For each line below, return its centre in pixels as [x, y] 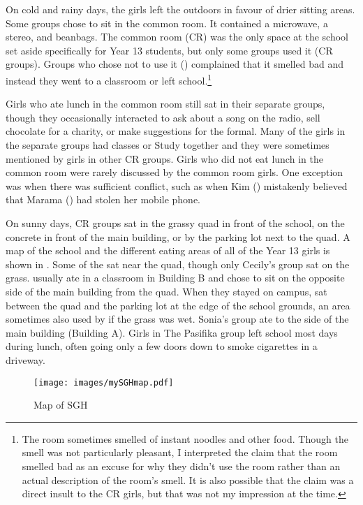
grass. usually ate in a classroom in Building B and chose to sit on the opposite [175, 278]
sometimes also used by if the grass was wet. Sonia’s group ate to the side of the [177, 319]
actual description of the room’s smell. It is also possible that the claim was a [188, 480]
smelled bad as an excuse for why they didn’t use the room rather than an [181, 466]
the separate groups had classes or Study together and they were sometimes [168, 145]
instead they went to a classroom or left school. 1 [109, 79]
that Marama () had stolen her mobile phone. [103, 199]
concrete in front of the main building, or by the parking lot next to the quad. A [178, 236]
